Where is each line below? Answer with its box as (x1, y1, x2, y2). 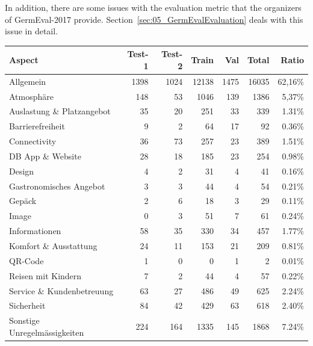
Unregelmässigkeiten (9, 326, 84, 338)
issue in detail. (5, 25, 58, 37)
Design (9, 164, 34, 177)
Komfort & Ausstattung (9, 239, 98, 252)
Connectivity (9, 135, 57, 147)
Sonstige (9, 314, 40, 327)
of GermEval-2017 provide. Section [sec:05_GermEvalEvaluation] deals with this (5, 13, 303, 25)
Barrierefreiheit (9, 120, 65, 132)
